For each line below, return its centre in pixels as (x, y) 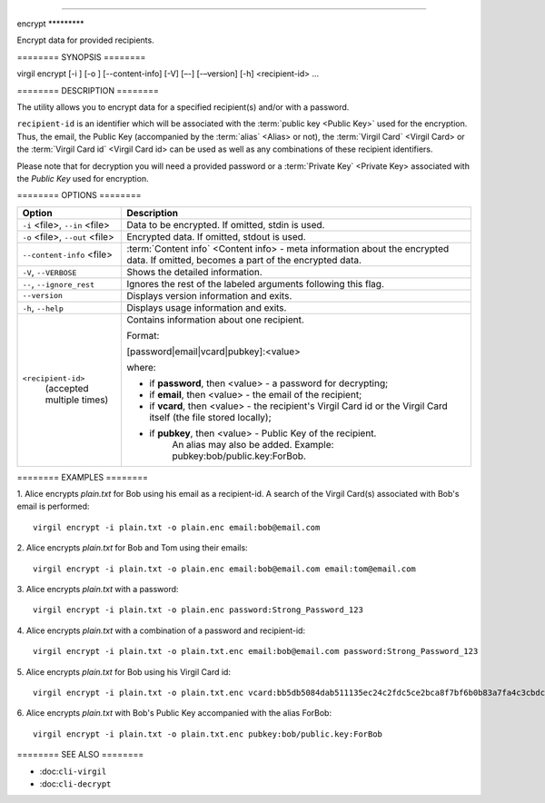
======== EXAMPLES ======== (83, 477)
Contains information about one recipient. (215, 320)
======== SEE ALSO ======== (80, 755)
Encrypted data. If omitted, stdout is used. (216, 236)
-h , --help (43, 307)
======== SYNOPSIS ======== (81, 57)
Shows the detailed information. (194, 272)
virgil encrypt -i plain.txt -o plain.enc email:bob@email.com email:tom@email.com (225, 569)
